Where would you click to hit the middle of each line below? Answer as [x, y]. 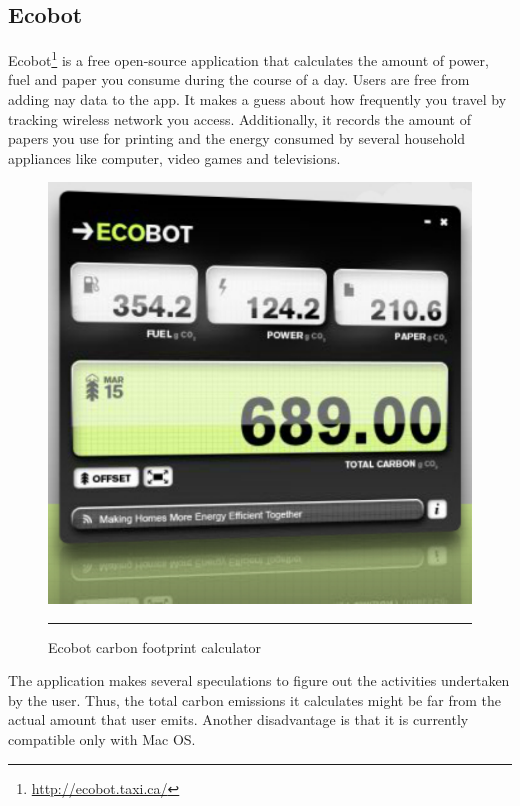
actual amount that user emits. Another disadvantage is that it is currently [238, 719]
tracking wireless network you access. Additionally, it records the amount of [239, 118]
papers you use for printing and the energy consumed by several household [237, 138]
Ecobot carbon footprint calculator [155, 646]
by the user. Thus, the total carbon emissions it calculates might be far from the [254, 699]
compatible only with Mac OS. [102, 738]
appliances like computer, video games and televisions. [174, 157]
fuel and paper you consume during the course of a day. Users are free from [239, 79]
